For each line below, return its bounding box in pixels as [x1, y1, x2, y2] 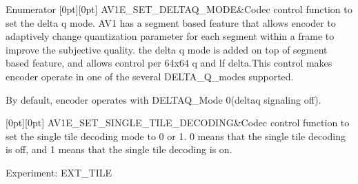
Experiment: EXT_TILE [6, 165, 112, 179]
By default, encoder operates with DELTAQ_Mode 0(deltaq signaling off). [6, 92, 321, 106]
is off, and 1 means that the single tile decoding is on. [6, 142, 232, 157]
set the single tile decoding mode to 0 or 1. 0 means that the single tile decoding [6, 128, 346, 143]
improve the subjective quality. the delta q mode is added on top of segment [6, 42, 328, 56]
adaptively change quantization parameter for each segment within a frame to [6, 29, 335, 43]
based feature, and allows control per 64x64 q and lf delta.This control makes [6, 56, 332, 70]
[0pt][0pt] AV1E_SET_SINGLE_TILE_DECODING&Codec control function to [6, 115, 350, 130]
